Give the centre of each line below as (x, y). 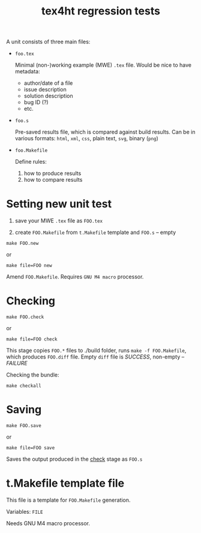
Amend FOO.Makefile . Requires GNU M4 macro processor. (75, 277)
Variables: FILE (25, 511)
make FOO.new (22, 244)
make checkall (24, 386)
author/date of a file (48, 83)
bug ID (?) (36, 102)
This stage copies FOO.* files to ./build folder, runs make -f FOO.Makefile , (96, 351)
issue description (45, 90)
